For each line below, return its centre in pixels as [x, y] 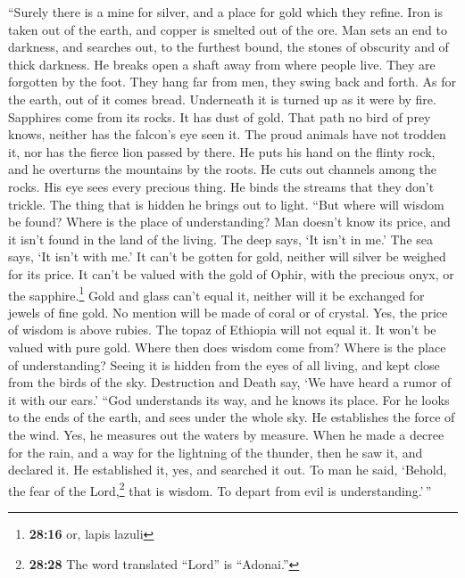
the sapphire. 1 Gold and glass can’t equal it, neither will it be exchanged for [216, 293]
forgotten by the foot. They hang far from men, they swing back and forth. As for [232, 82]
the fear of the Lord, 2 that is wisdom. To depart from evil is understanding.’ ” [220, 489]
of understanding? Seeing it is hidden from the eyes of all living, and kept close [224, 364]
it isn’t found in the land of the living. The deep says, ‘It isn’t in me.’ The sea [220, 239]
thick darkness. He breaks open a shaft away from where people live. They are [222, 64]
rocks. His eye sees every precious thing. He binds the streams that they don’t [221, 186]
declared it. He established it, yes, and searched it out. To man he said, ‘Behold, [228, 470]
